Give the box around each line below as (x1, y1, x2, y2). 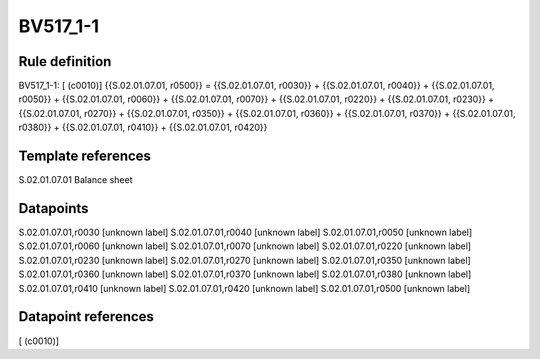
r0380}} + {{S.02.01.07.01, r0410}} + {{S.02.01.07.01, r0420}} (18, 121, 268, 134)
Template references (18, 148, 152, 165)
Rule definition (18, 53, 112, 70)
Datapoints (18, 200, 89, 217)
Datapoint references (18, 308, 155, 325)
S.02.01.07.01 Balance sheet (18, 174, 133, 186)
